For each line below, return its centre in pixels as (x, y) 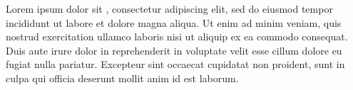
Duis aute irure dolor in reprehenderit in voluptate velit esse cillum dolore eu (174, 50)
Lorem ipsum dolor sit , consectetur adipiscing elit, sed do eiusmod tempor (169, 9)
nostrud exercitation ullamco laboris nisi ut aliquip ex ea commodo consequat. (177, 36)
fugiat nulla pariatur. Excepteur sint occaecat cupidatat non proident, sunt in (175, 64)
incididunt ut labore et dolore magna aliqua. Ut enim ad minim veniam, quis (174, 22)
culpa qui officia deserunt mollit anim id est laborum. (122, 78)
